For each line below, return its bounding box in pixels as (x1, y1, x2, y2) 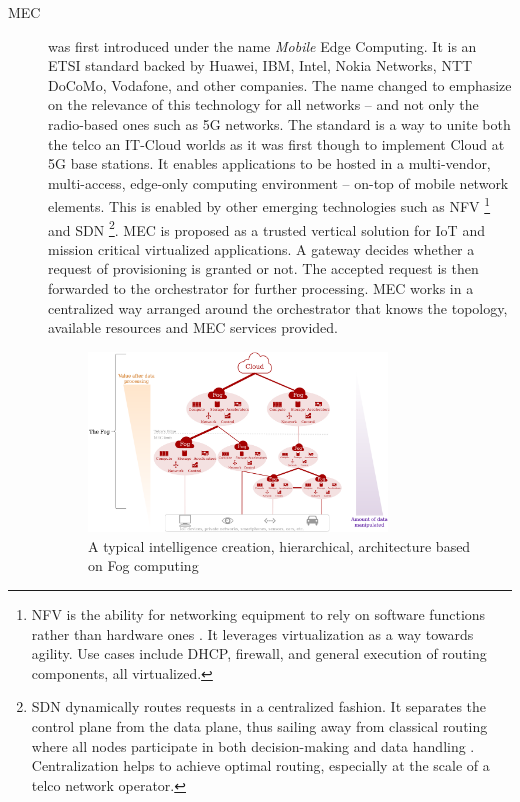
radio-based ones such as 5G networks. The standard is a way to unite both (48, 113, 511, 134)
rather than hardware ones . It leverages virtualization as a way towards (31, 623, 474, 644)
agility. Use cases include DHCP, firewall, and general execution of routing (31, 643, 487, 664)
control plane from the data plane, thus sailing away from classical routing (31, 716, 488, 737)
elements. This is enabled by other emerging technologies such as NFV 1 (48, 193, 491, 216)
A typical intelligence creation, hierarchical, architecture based (88, 535, 471, 556)
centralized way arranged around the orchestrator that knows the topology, (48, 297, 508, 318)
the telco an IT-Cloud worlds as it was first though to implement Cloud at (48, 133, 505, 154)
